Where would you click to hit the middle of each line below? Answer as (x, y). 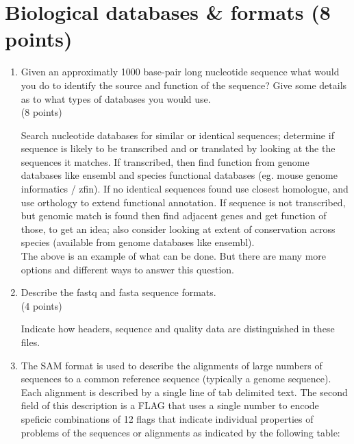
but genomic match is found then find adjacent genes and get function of (174, 215)
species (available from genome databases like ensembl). (138, 242)
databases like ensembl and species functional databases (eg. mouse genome (179, 175)
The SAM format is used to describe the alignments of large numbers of (172, 365)
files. (30, 342)
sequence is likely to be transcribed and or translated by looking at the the (178, 148)
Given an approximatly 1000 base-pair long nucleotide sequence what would (180, 72)
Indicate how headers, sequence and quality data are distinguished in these (178, 329)
